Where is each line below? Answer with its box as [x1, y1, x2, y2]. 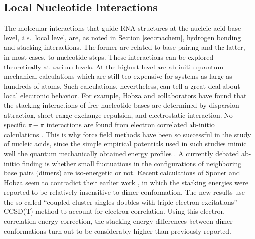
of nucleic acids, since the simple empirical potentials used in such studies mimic [4, 138, 247, 149]
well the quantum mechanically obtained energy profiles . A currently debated [4, 148, 239, 158]
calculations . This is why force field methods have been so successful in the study [4, 129, 251, 139]
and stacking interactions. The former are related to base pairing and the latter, [4, 42, 245, 52]
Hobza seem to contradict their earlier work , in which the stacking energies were [4, 177, 248, 187]
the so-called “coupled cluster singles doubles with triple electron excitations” [4, 196, 237, 206]
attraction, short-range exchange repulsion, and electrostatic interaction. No [4, 109, 233, 120]
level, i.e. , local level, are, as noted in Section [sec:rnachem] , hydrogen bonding [4, 32, 241, 42]
